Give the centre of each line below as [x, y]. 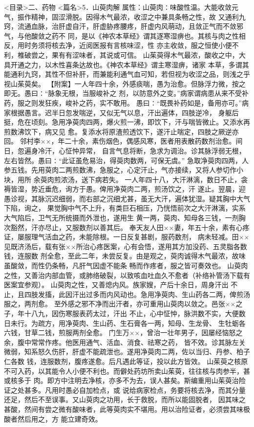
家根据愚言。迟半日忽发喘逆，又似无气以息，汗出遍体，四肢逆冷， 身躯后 [121, 112]
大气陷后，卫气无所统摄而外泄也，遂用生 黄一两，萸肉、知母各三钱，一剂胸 [125, 218]
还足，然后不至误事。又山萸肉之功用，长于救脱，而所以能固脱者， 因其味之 [125, 399]
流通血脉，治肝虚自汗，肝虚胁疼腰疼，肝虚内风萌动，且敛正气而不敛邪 [130, 26]
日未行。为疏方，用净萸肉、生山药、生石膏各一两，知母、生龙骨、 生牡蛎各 [125, 323]
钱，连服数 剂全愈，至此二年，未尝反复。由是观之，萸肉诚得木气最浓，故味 [125, 256]
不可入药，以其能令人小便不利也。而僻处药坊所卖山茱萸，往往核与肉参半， [124, 371]
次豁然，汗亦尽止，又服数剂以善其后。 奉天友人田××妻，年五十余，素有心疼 [127, 227]
